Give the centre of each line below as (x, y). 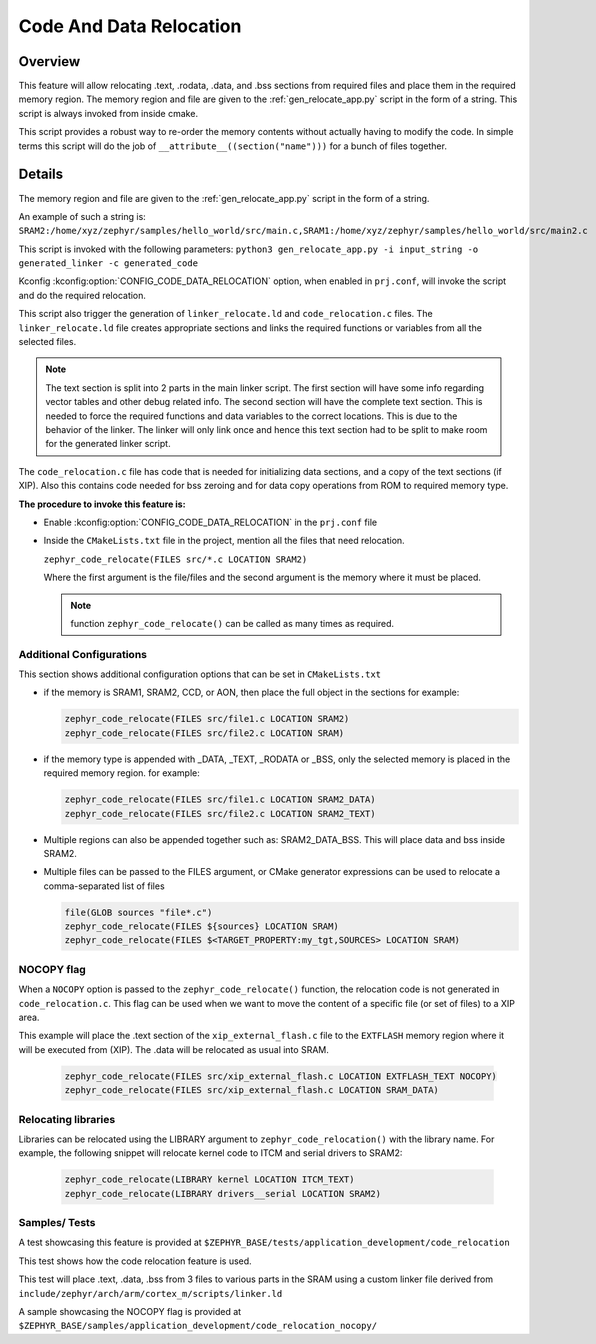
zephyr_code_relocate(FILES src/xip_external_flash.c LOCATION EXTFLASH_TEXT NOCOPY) (280, 1076)
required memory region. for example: (121, 773)
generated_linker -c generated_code (108, 263)
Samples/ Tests (57, 1223)
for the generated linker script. (108, 444)
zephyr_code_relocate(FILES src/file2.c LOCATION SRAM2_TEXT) (220, 813)
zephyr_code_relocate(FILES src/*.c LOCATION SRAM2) (175, 559)
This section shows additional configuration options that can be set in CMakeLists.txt (200, 674)
